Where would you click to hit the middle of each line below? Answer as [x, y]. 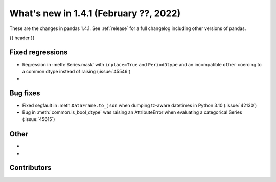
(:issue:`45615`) [39, 119]
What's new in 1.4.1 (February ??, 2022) [95, 13]
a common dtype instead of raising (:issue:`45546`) [76, 72]
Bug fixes [25, 93]
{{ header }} [22, 38]
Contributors [30, 168]
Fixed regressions [39, 52]
